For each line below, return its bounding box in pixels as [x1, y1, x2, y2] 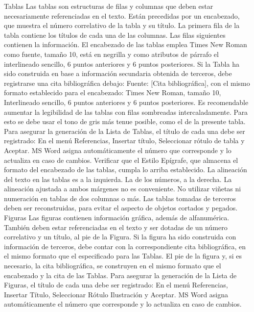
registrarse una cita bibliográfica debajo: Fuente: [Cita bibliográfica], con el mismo [4, 78, 250, 88]
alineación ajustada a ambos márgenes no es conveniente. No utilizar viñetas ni [4, 183, 241, 194]
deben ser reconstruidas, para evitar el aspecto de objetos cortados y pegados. [4, 203, 238, 213]
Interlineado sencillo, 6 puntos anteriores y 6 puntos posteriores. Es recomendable [4, 97, 249, 107]
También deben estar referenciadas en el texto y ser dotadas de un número [4, 222, 228, 232]
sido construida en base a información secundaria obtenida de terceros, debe [4, 68, 232, 78]
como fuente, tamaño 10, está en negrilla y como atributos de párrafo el [4, 49, 219, 59]
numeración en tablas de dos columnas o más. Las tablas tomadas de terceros [4, 193, 236, 203]
